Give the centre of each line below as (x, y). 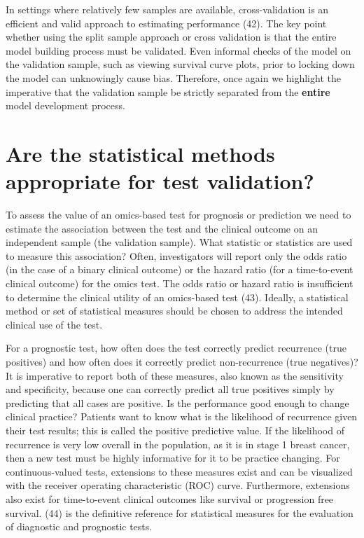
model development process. (65, 105)
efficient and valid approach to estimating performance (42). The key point (166, 23)
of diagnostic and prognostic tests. (79, 526)
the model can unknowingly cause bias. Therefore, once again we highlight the (173, 77)
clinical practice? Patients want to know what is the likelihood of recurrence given (182, 416)
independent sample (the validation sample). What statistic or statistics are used (179, 242)
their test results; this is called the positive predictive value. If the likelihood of (175, 430)
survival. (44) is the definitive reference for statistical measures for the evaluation (180, 512)
